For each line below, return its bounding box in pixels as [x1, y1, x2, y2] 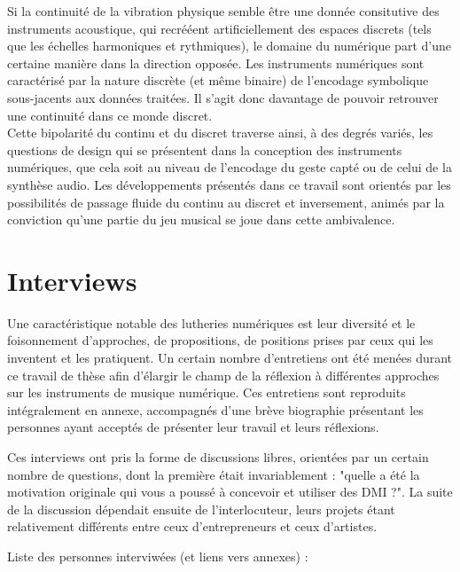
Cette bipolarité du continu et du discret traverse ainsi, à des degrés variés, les [7, 123, 433, 142]
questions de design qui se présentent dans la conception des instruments [7, 140, 402, 159]
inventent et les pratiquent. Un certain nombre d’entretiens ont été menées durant [7, 349, 453, 367]
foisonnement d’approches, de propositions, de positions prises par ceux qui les [7, 331, 433, 349]
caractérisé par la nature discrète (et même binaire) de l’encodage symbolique [7, 71, 429, 90]
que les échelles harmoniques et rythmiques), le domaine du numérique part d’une [7, 36, 451, 55]
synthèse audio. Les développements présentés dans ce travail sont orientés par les [7, 175, 451, 193]
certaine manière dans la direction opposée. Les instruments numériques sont [7, 53, 425, 72]
